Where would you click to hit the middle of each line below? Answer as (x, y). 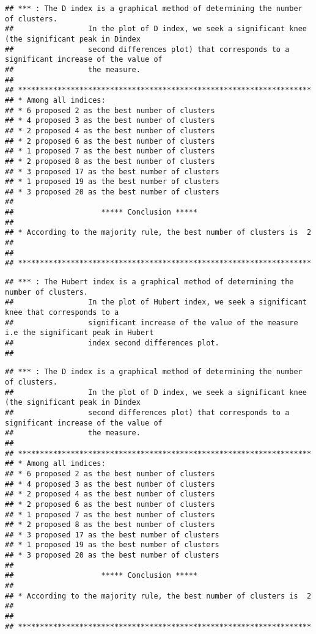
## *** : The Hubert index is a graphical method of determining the (149, 282)
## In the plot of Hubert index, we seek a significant (156, 302)
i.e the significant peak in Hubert (79, 333)
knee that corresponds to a (62, 313)
